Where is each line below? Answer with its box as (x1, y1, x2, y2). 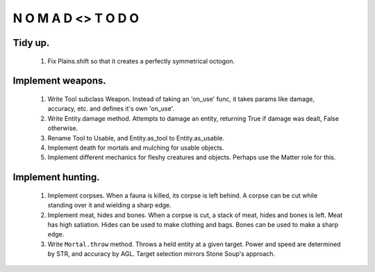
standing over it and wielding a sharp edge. (47, 201, 172, 209)
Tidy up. (12, 37, 50, 49)
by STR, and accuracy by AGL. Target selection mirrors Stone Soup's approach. (47, 250, 276, 258)
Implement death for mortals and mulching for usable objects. (47, 143, 225, 152)
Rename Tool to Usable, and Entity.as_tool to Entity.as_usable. (47, 134, 225, 142)
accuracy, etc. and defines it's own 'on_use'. (47, 104, 175, 113)
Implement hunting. (12, 171, 100, 184)
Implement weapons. (12, 75, 107, 87)
